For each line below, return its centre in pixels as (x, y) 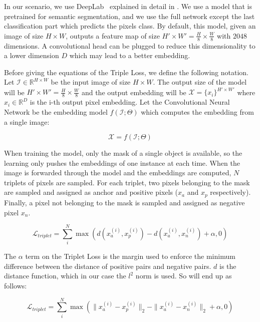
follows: (16, 286)
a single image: (27, 121)
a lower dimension (32, 55)
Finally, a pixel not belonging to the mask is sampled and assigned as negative (124, 202)
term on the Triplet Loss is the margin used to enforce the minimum (130, 256)
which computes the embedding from (197, 111)
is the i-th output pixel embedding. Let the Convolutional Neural (130, 102)
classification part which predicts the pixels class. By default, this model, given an (130, 26)
